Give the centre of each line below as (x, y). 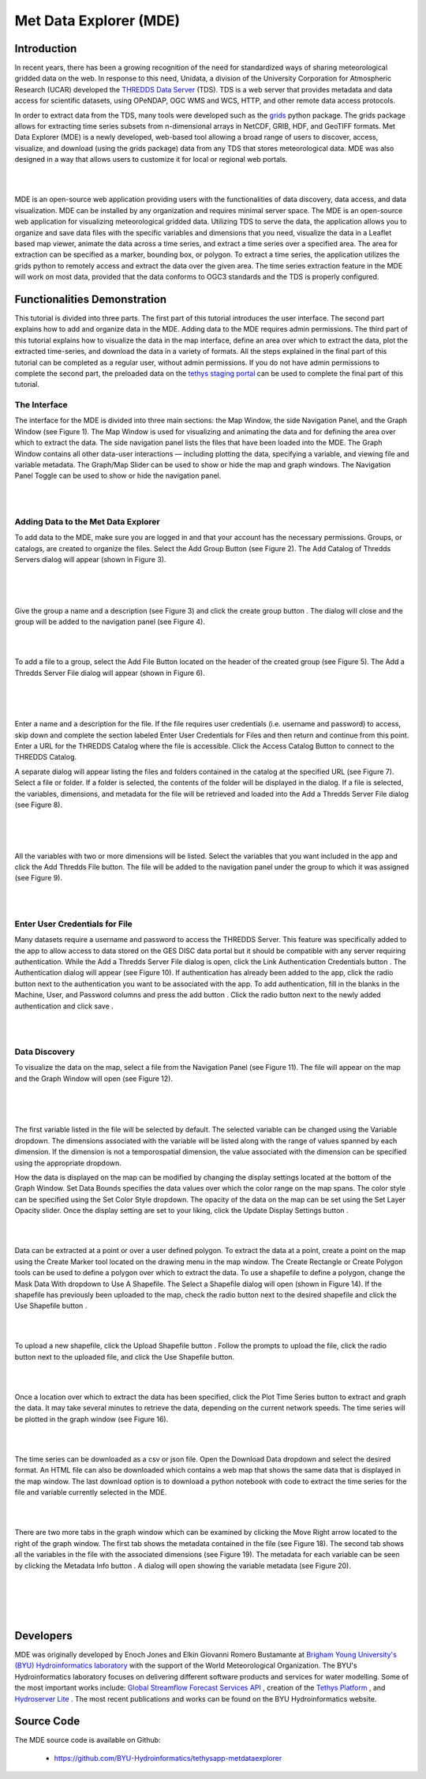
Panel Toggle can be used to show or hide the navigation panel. (118, 476)
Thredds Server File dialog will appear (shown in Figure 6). (110, 673)
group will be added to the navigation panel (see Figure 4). (110, 622)
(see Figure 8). (39, 805)
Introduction (46, 49)
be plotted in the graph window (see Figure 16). (92, 1419)
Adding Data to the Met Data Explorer (88, 521)
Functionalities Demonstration (91, 299)
